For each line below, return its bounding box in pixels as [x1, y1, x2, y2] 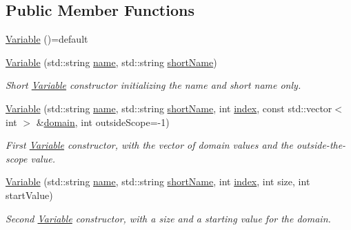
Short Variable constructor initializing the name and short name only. [6, 78, 301, 92]
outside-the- [296, 138, 346, 152]
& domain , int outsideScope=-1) [36, 114, 170, 129]
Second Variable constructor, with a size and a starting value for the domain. [6, 211, 331, 225]
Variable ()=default [6, 32, 88, 46]
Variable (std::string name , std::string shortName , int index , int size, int [6, 174, 310, 189]
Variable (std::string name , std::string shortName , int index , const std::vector [6, 101, 332, 115]
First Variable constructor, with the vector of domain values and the [6, 138, 293, 152]
